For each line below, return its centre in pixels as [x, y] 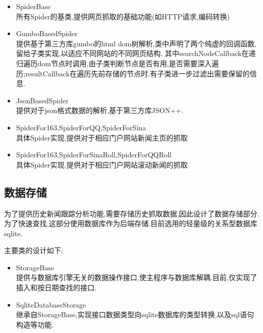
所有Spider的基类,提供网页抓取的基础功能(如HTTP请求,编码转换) [123, 16]
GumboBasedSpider [47, 33]
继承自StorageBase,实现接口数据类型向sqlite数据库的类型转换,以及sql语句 [135, 314]
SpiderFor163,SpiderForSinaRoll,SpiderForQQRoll [94, 155]
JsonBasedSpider [42, 100]
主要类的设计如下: [34, 250]
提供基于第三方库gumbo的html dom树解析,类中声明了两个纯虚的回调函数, [136, 43]
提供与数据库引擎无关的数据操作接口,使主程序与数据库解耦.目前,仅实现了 [137, 277]
